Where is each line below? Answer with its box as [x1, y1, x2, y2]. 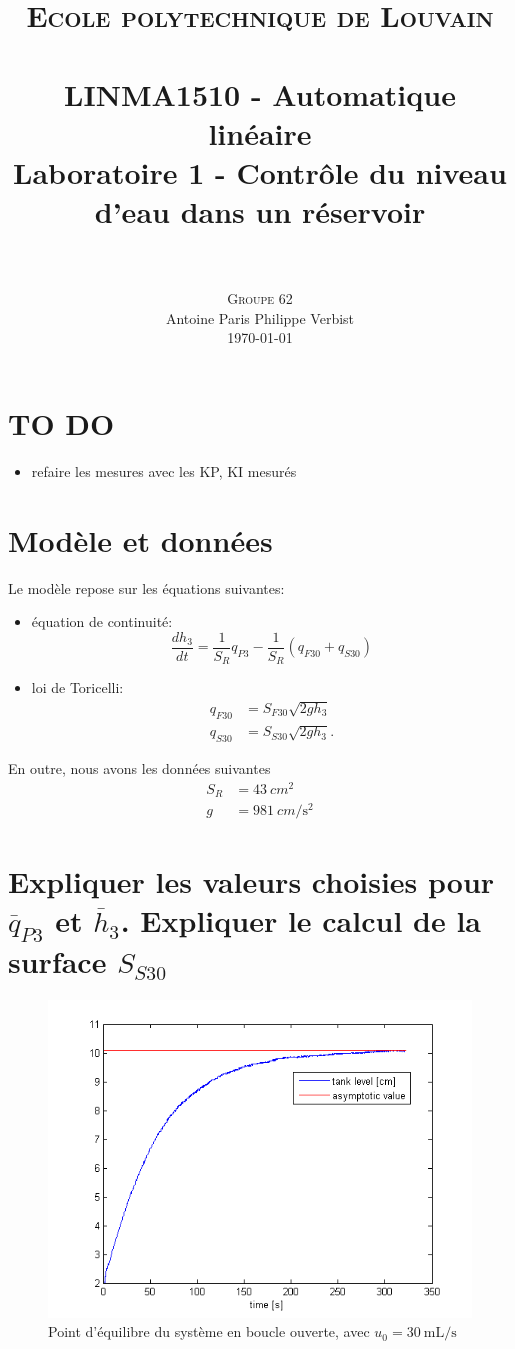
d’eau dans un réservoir [94, 191, 426, 232]
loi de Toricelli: [31, 677, 124, 698]
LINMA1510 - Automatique [64, 73, 456, 114]
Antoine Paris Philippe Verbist [165, 307, 355, 328]
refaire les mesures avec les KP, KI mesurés [31, 460, 297, 481]
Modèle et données [8, 519, 273, 560]
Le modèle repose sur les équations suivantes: [8, 577, 285, 598]
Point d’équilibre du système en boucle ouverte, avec [48, 1321, 370, 1342]
